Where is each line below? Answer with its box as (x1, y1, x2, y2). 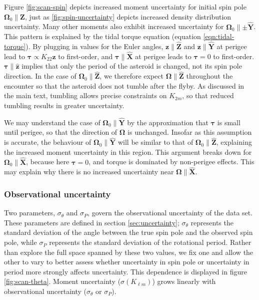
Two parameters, (4, 207, 55, 218)
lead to (4, 51, 25, 61)
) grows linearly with (152, 276, 216, 286)
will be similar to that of (117, 137, 193, 147)
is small (217, 117, 240, 127)
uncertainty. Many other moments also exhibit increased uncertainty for (4, 21, 224, 32)
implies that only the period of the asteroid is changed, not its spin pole (21, 61, 242, 71)
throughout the (186, 71, 233, 81)
